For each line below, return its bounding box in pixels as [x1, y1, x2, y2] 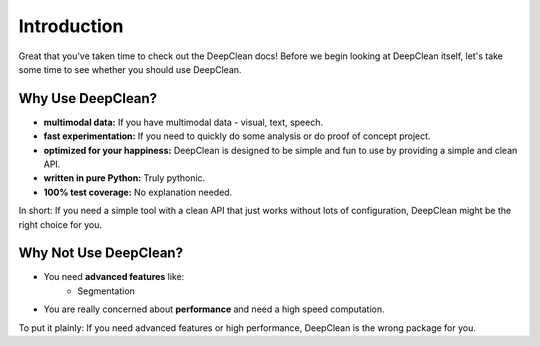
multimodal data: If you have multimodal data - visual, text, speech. [43, 116, 324, 128]
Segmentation [77, 285, 135, 297]
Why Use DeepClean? [18, 90, 158, 107]
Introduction [18, 15, 124, 37]
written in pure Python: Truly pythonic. [43, 172, 206, 184]
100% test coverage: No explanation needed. [43, 186, 233, 198]
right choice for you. [18, 218, 103, 230]
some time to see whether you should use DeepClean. [18, 63, 242, 75]
